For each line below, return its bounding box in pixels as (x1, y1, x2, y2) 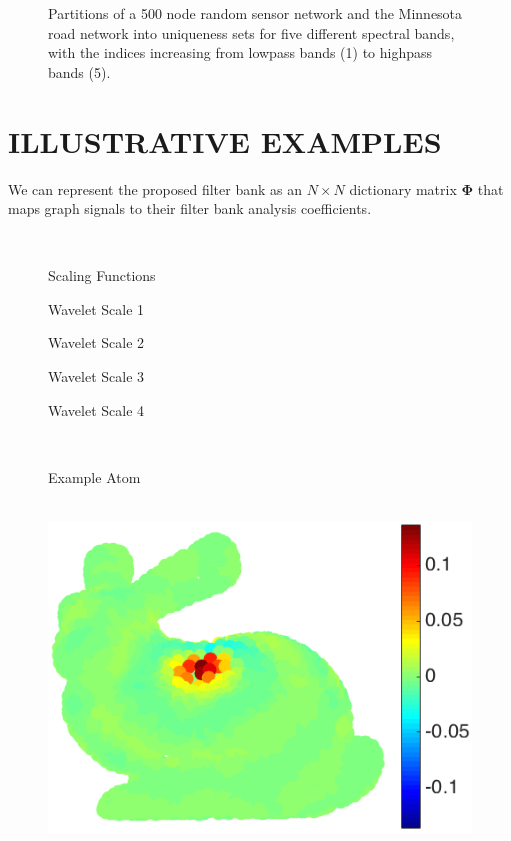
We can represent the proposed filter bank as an (8, 178, 302, 199)
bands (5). (48, 61, 111, 82)
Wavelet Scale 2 (48, 332, 145, 353)
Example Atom (48, 466, 141, 487)
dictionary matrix (349, 178, 457, 199)
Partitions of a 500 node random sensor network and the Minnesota (48, 3, 463, 23)
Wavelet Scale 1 (48, 298, 145, 319)
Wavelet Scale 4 (48, 399, 145, 420)
